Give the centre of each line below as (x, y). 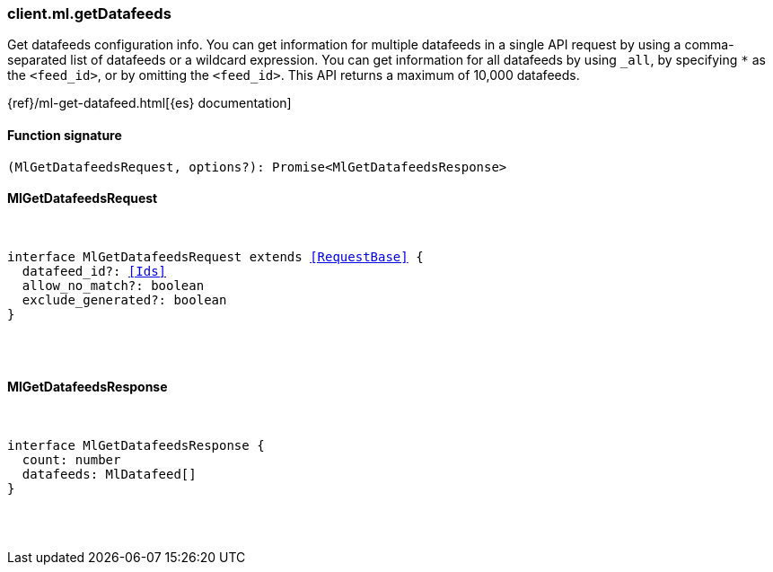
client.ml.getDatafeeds (89, 13)
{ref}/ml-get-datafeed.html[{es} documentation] (149, 103)
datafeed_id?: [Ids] (94, 271)
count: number (71, 460)
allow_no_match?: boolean (113, 285)
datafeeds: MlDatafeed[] (109, 475)
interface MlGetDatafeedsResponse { (136, 446)
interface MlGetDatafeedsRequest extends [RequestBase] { (215, 256)
